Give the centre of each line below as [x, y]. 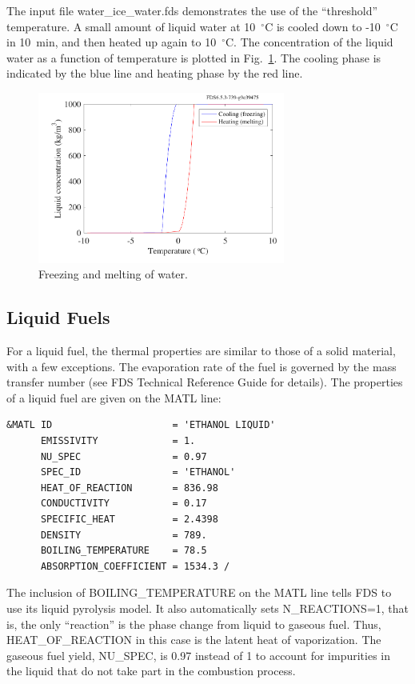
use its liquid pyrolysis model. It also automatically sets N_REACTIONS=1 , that [208, 608]
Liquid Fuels [58, 317]
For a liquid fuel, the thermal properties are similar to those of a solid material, [201, 351]
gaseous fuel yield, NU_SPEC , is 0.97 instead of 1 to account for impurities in [198, 655]
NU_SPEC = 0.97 [124, 456]
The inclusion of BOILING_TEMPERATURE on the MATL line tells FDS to [199, 592]
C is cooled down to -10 [323, 26]
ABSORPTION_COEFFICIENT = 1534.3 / [135, 566]
